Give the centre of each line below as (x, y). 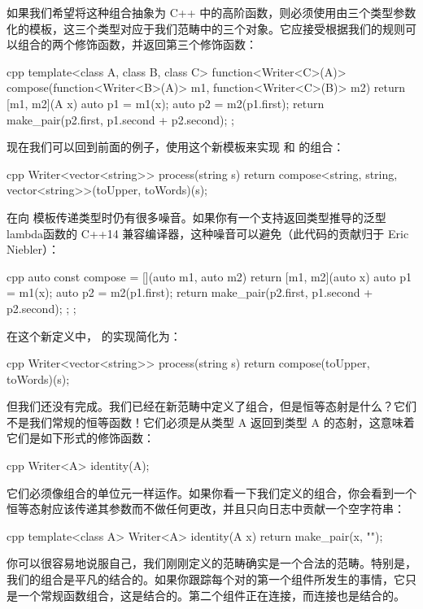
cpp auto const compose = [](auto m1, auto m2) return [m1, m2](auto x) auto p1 (209, 276)
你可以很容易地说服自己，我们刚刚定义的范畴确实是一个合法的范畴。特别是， (211, 563)
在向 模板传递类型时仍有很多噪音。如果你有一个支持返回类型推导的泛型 (196, 217)
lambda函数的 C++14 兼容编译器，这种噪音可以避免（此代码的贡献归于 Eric (208, 233)
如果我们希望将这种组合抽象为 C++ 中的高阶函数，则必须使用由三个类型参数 (211, 12)
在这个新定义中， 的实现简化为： (94, 335)
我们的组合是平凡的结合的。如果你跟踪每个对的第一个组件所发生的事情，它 (206, 579)
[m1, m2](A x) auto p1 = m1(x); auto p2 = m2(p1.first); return (166, 103)
